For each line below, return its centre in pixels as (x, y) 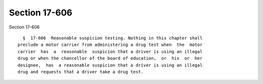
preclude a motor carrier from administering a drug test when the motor (110, 45)
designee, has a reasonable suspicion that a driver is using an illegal (110, 65)
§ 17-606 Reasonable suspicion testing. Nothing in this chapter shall (113, 38)
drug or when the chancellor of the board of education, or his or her (110, 58)
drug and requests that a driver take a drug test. (81, 72)
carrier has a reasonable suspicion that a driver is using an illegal (110, 51)
